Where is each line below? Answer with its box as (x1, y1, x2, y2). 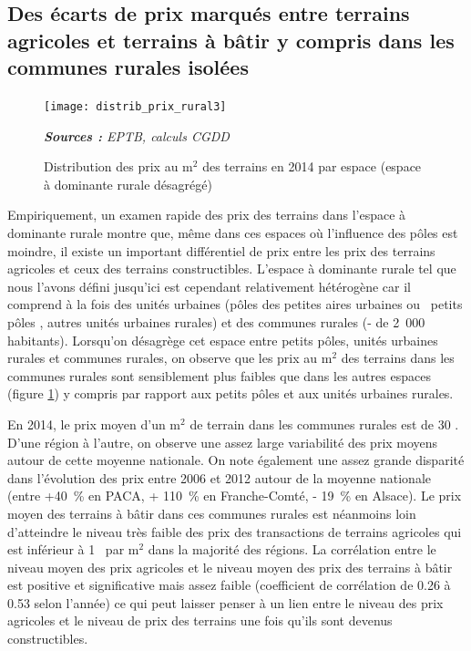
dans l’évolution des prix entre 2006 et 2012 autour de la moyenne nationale (7, 468, 431, 487)
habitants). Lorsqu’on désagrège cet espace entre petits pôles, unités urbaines (7, 330, 438, 349)
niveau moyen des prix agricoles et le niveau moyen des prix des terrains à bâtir (7, 557, 453, 576)
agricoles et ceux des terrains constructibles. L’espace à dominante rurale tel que (7, 259, 456, 278)
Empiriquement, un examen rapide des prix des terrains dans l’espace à (7, 205, 406, 224)
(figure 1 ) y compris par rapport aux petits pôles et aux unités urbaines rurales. (7, 384, 454, 403)
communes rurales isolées (7, 53, 249, 81)
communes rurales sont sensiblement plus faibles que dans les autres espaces (7, 366, 431, 385)
